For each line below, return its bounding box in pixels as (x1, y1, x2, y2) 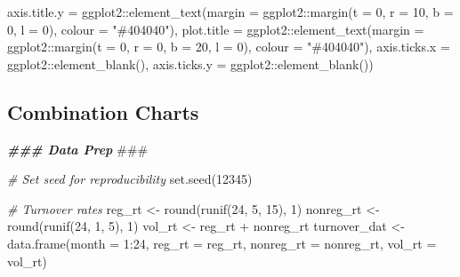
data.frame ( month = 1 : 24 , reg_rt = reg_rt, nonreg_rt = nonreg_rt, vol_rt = (7, 233, 437, 252)
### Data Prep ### (7, 139, 149, 158)
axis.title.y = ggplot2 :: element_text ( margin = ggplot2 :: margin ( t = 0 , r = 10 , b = (7, 3, 454, 20)
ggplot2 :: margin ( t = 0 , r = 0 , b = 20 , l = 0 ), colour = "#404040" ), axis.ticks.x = (7, 37, 450, 56)
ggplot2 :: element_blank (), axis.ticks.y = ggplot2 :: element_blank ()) (7, 54, 374, 73)
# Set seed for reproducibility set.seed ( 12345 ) (7, 170, 253, 188)
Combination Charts (7, 98, 199, 125)
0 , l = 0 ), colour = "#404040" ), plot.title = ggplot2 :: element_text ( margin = (7, 20, 424, 38)
